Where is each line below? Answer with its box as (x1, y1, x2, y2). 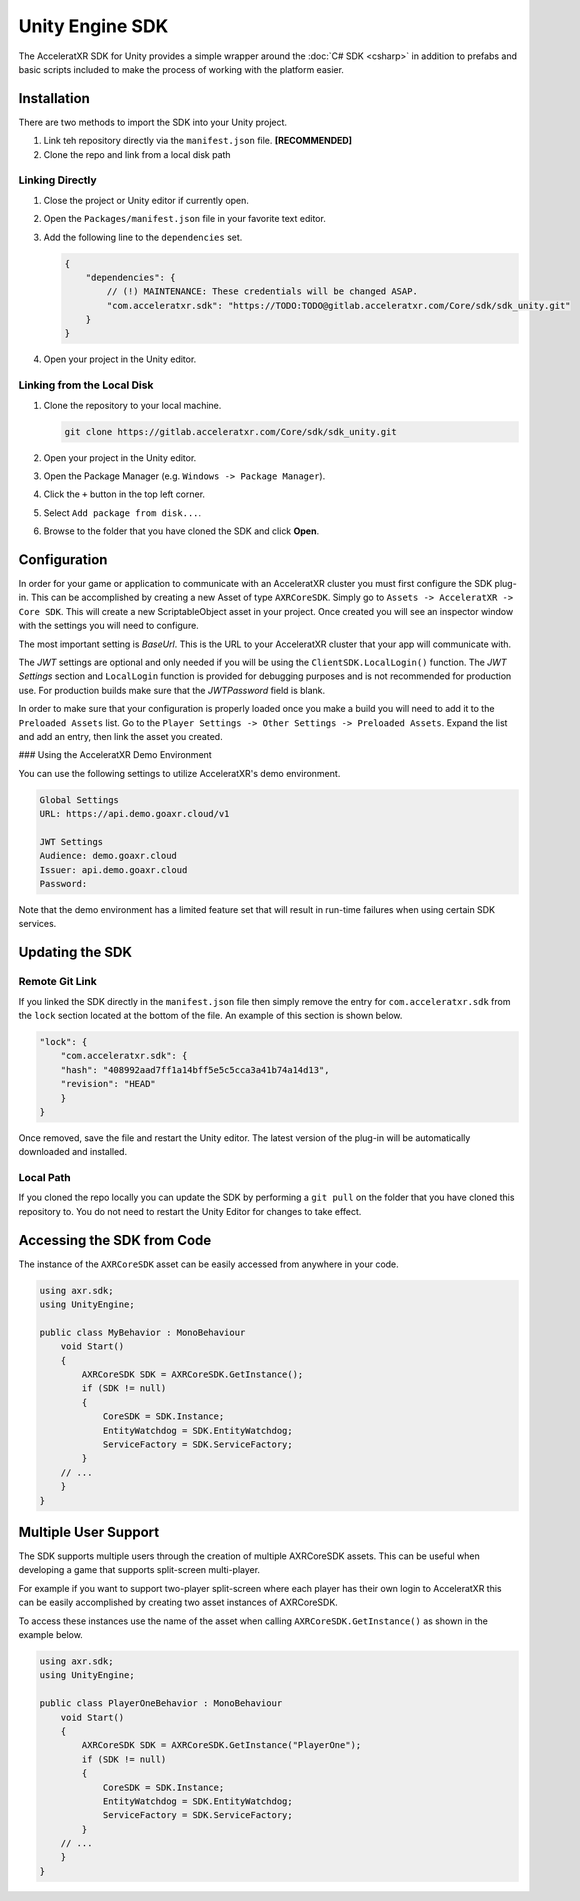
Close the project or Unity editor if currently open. (43, 194, 250, 206)
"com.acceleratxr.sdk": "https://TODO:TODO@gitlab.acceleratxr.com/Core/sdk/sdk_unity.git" (106, 300, 571, 311)
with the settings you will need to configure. (18, 620, 199, 632)
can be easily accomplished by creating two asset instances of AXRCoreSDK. (18, 1596, 339, 1609)
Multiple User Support (18, 1523, 160, 1540)
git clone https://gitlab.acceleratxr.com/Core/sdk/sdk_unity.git (64, 426, 397, 437)
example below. (18, 1629, 84, 1641)
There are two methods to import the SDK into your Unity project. (18, 116, 288, 128)
